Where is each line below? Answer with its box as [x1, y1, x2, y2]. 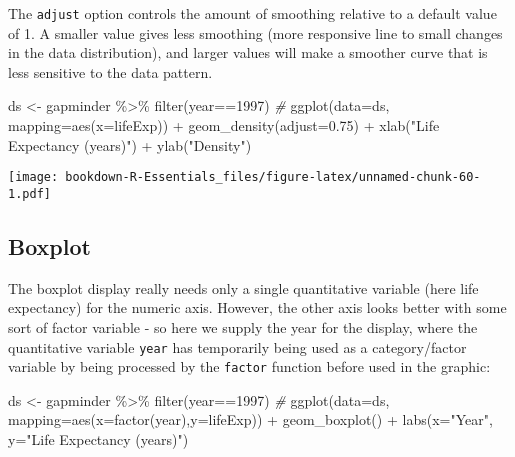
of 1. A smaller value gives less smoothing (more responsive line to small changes [8, 22, 503, 43]
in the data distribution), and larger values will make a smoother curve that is [8, 42, 488, 63]
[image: [8, 170, 59, 185]
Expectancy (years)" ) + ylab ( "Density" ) [8, 134, 252, 155]
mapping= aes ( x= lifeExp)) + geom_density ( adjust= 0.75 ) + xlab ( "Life [8, 115, 440, 136]
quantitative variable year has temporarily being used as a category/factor [8, 336, 467, 357]
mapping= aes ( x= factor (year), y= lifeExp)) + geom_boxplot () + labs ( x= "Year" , [8, 409, 493, 430]
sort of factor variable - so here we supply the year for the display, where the [8, 316, 478, 337]
